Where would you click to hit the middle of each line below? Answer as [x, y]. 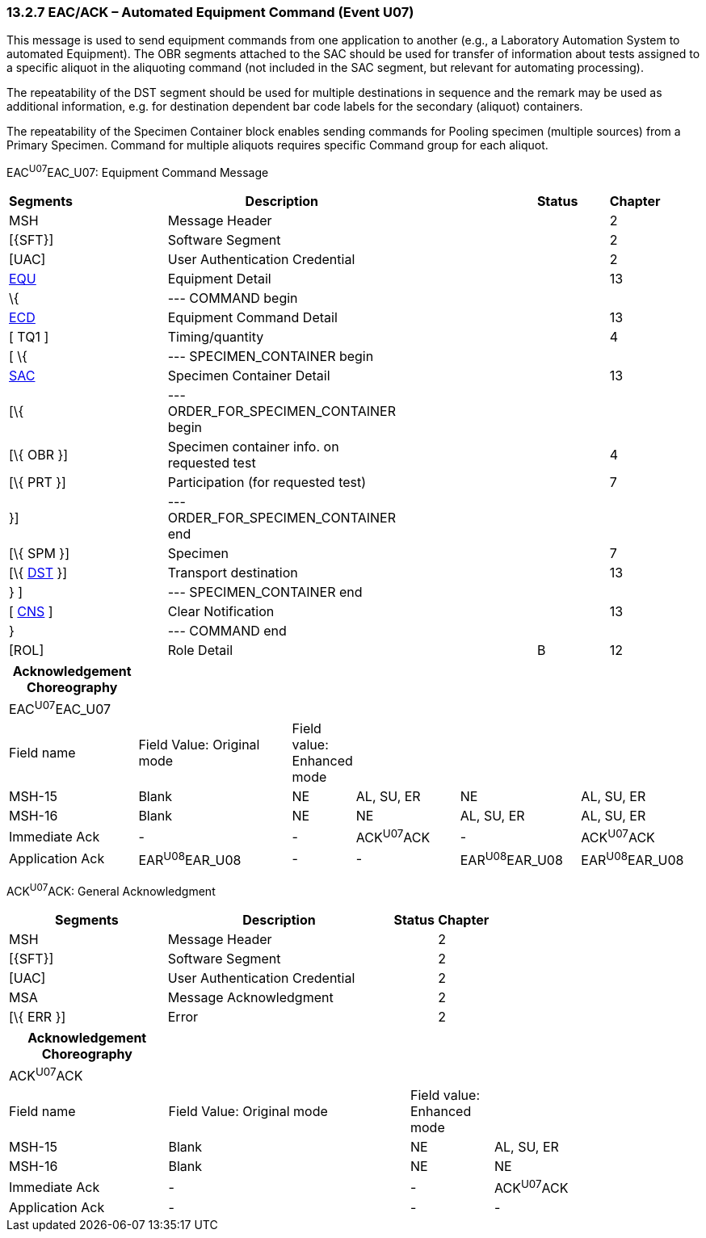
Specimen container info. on [253, 447]
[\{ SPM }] [40, 554]
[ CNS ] [31, 612]
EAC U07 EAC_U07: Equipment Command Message [138, 172]
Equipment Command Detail [252, 318]
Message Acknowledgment [250, 997]
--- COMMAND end [227, 631]
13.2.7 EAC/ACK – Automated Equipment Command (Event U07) [210, 12]
